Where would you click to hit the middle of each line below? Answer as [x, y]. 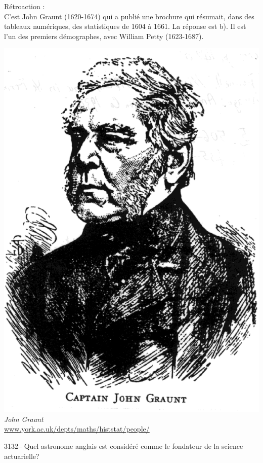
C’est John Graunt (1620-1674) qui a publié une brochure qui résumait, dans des [129, 16]
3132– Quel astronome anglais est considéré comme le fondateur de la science [124, 446]
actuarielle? [22, 456]
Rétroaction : [25, 6]
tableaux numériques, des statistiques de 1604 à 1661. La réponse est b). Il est [125, 26]
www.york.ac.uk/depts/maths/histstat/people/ [77, 429]
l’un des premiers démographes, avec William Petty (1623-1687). [104, 36]
